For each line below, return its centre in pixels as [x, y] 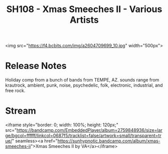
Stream [21, 111]
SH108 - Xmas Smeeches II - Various [84, 9]
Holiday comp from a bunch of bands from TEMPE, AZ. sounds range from [82, 80]
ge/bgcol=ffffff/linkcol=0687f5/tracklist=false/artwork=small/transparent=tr [83, 136]
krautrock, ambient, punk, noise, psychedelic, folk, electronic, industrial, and [84, 85]
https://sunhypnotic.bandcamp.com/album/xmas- [109, 141]
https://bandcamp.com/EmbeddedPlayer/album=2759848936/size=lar [90, 130]
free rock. [15, 91]
